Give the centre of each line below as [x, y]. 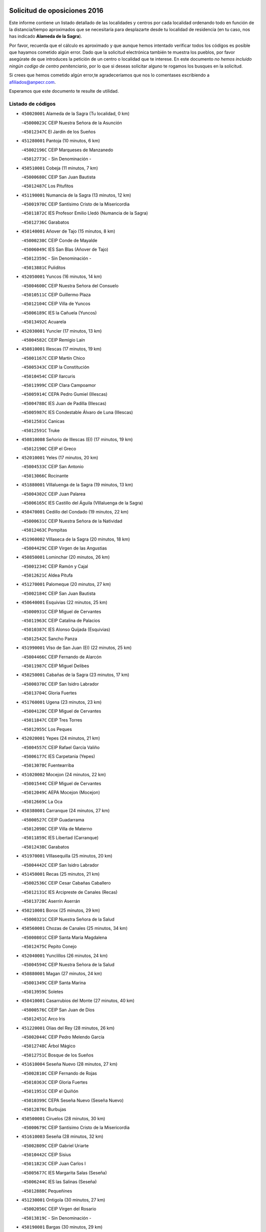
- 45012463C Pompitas [44, 530]
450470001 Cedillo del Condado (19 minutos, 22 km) [75, 512]
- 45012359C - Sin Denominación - [56, 258]
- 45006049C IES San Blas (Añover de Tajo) [65, 249]
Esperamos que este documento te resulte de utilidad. [64, 91]
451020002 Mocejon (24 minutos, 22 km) [64, 774]
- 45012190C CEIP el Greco [49, 448]
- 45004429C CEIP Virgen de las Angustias [64, 548]
